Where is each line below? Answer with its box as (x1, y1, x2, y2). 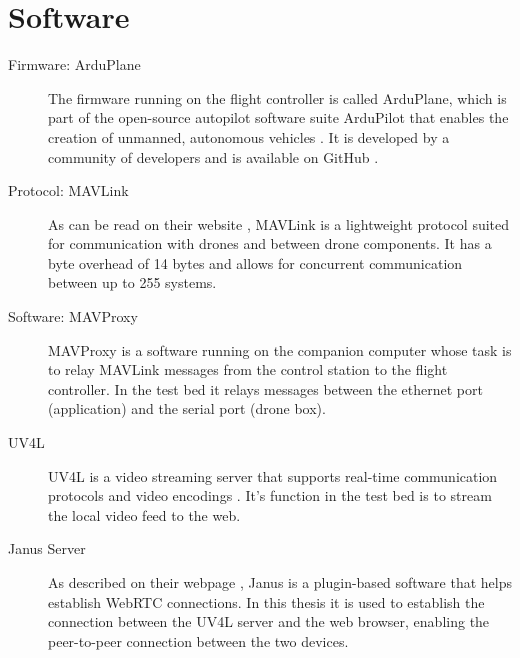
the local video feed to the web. (48, 504, 241, 525)
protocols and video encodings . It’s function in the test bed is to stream (48, 485, 492, 506)
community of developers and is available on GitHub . (48, 146, 379, 167)
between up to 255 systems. (48, 272, 217, 293)
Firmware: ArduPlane (8, 54, 141, 75)
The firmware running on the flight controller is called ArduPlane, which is (48, 87, 507, 108)
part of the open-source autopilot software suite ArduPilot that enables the (48, 107, 509, 128)
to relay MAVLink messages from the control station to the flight (48, 359, 448, 380)
